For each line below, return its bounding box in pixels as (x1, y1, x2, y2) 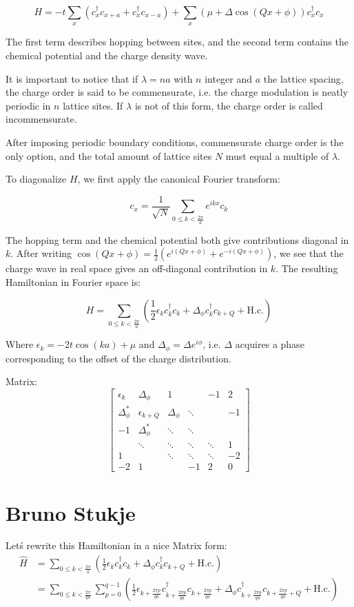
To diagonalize (6, 172, 67, 186)
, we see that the (273, 246, 344, 260)
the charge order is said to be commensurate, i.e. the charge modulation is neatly (6, 85, 348, 99)
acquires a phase (235, 337, 304, 351)
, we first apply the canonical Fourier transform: (77, 172, 280, 186)
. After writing (10, 246, 72, 260)
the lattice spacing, (263, 71, 344, 85)
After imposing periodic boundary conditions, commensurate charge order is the (6, 134, 344, 149)
